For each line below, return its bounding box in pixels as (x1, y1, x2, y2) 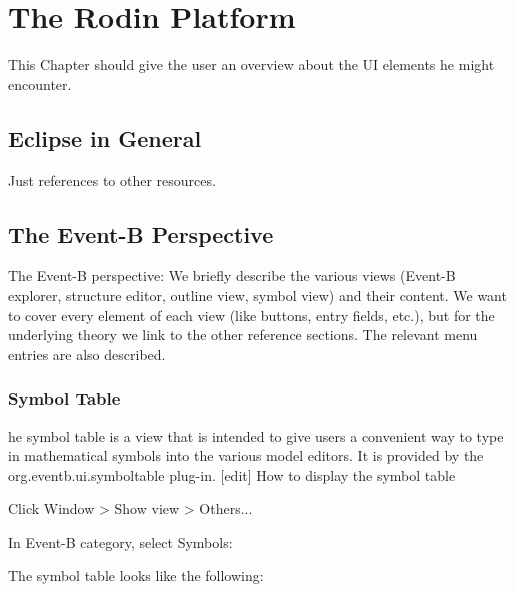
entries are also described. (8, 343, 166, 364)
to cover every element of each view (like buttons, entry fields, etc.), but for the (8, 304, 495, 325)
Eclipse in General (8, 122, 202, 153)
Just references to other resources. (8, 169, 216, 190)
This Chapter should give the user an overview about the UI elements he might (8, 54, 495, 75)
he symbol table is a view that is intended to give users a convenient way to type (8, 425, 504, 446)
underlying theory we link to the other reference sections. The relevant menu (8, 324, 478, 345)
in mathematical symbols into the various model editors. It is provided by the (8, 445, 484, 466)
